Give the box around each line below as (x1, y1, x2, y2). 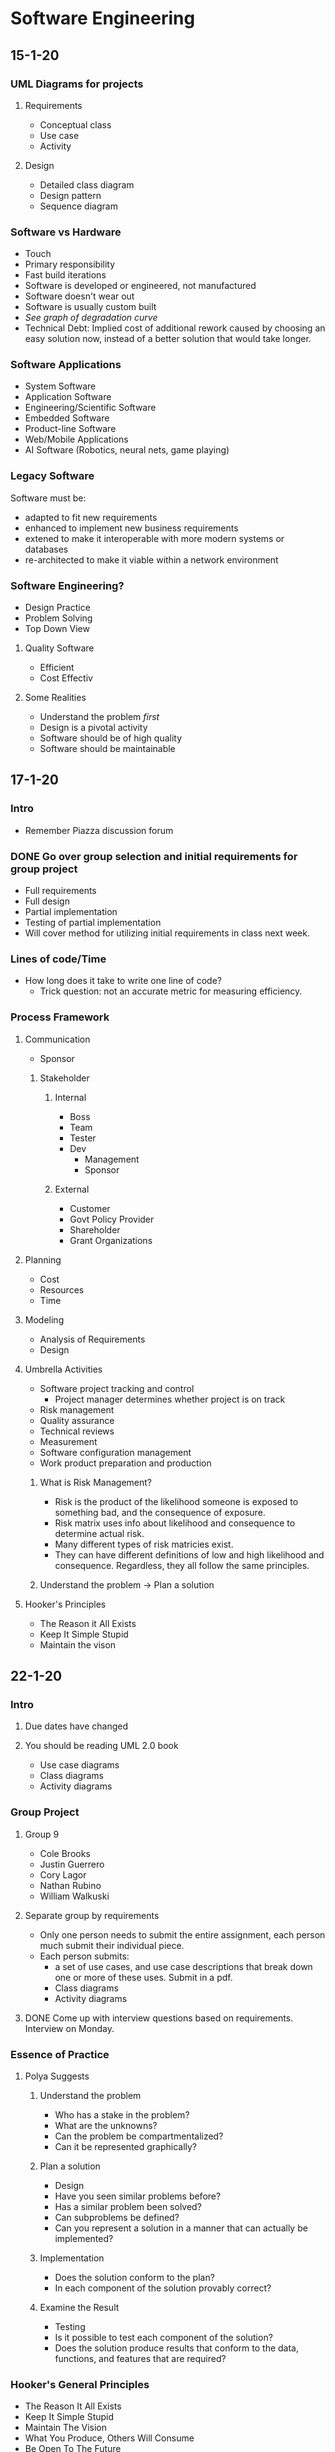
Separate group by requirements (24, 1909, 160, 1921)
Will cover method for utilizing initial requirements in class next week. (24, 927, 310, 939)
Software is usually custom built (24, 301, 157, 313)
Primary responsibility (24, 258, 116, 271)
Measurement (39, 1435, 98, 1447)
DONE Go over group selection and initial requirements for (10, 849, 298, 863)
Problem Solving (24, 612, 93, 624)
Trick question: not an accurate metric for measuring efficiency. (39, 985, 303, 997)
